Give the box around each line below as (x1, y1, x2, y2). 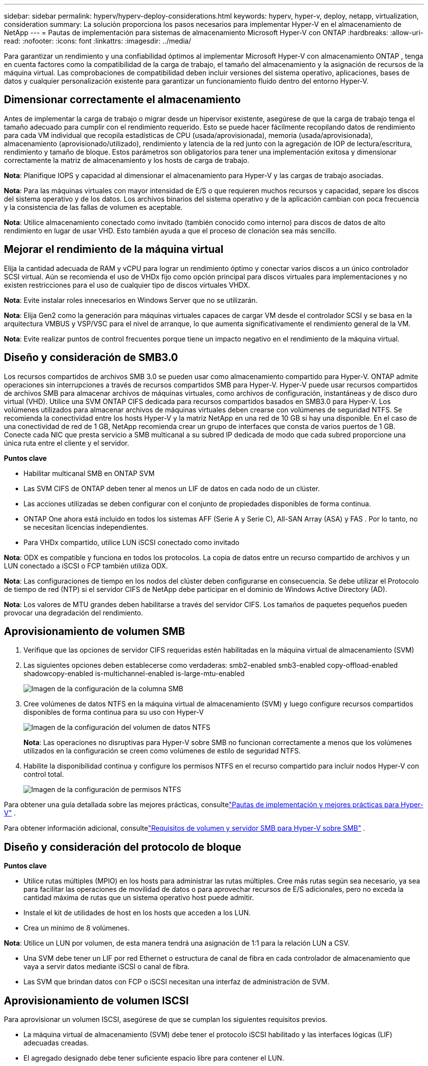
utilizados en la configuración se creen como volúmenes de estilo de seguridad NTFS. (23, 747, 301, 755)
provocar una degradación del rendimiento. (4, 608, 143, 617)
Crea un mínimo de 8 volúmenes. (23, 924, 129, 932)
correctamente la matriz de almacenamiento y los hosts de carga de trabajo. (4, 156, 250, 164)
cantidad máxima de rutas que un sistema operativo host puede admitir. (23, 893, 254, 902)
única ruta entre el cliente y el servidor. (4, 438, 129, 447)
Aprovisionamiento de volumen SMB (4, 625, 185, 637)
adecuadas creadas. (23, 1039, 89, 1047)
